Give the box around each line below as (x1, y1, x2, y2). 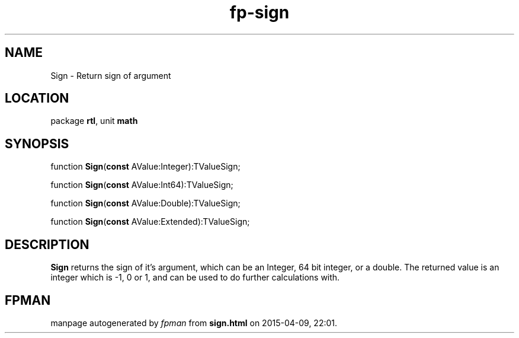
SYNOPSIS (5, 136, 69, 151)
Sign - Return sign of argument (50, 70, 171, 81)
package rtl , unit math (50, 116, 138, 126)
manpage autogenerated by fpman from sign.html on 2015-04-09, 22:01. (50, 317, 338, 328)
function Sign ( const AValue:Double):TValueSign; (50, 198, 241, 209)
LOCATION (5, 91, 69, 106)
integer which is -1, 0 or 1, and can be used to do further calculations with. (50, 272, 340, 283)
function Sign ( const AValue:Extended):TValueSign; (50, 216, 250, 227)
